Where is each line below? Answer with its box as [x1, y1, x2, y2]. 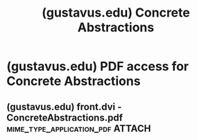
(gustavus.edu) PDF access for [6, 59, 189, 74]
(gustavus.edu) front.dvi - [6, 100, 122, 112]
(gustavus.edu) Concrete [42, 5, 190, 21]
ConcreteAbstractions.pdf [6, 112, 123, 123]
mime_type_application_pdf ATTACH [6, 123, 151, 134]
